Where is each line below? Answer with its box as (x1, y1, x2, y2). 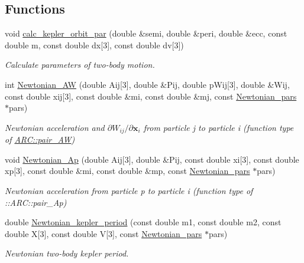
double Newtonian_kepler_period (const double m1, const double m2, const (5, 216, 282, 228)
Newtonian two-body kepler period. (5, 247, 129, 259)
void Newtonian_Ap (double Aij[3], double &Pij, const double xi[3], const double (5, 153, 299, 165)
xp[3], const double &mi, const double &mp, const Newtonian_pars (5, 165, 250, 177)
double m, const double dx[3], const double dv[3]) (5, 38, 184, 51)
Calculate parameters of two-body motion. (5, 58, 155, 71)
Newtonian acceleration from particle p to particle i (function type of (5, 185, 253, 196)
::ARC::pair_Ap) (5, 196, 67, 208)
